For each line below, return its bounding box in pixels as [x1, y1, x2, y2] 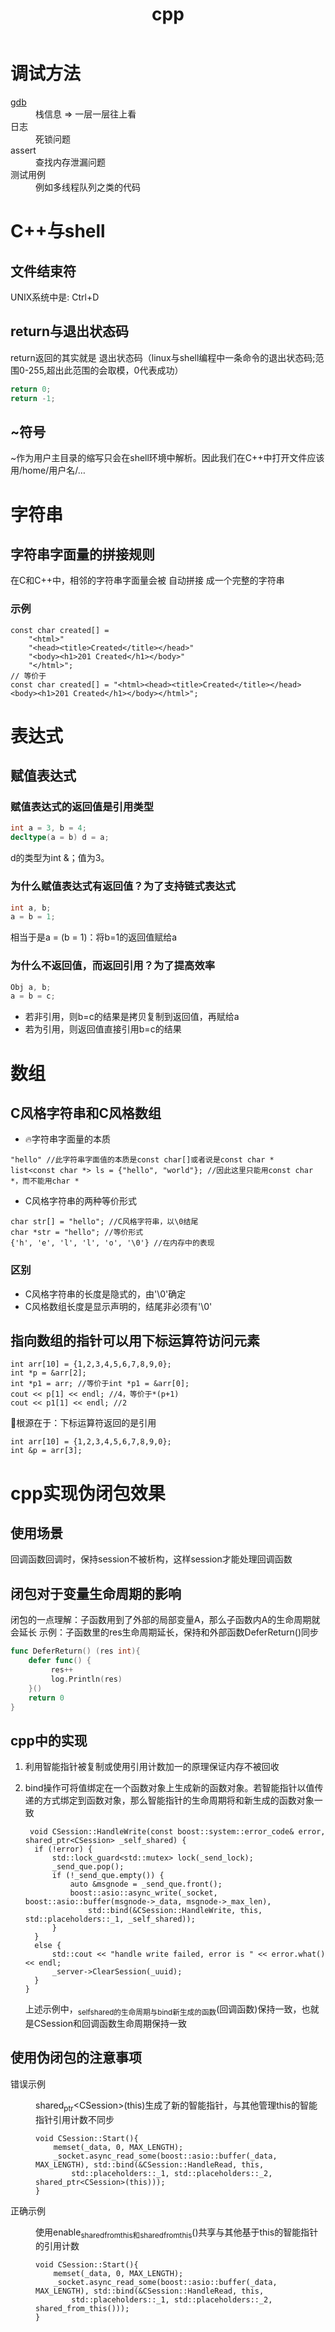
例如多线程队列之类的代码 [35, 181, 141, 193]
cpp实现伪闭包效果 [10, 1482, 166, 1505]
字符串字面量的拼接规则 [10, 546, 155, 563]
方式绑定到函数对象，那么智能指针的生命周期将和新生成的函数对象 [42, 1794, 315, 1807]
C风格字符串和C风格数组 [10, 1104, 162, 1122]
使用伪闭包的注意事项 [10, 2049, 142, 2067]
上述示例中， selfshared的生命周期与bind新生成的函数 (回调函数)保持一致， [24, 2003, 302, 2017]
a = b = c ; [10, 991, 56, 1002]
